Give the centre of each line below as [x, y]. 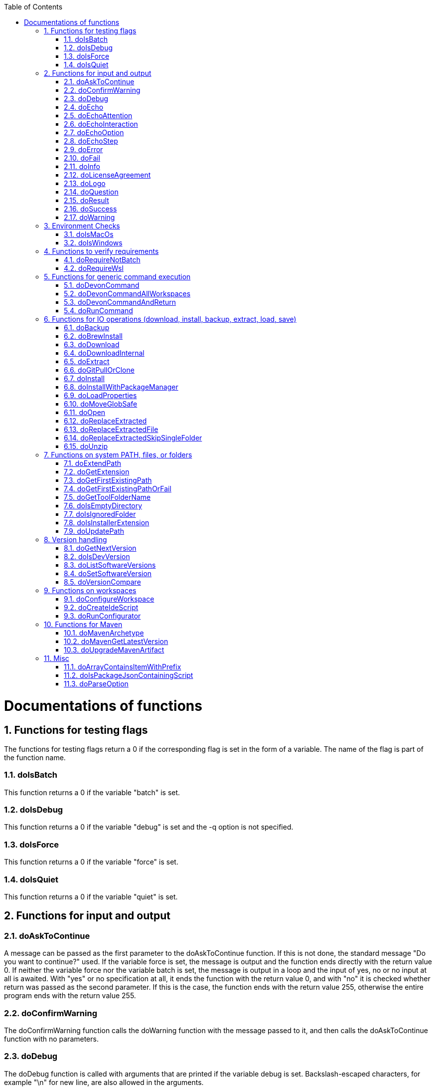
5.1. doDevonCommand [102, 285]
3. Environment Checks [82, 226]
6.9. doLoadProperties [100, 395]
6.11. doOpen [85, 412]
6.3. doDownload [92, 344]
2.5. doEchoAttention [98, 115]
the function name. [35, 757]
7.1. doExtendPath [93, 463]
